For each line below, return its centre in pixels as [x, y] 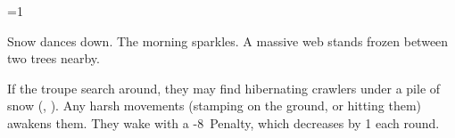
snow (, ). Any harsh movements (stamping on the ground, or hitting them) [214, 106]
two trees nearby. [54, 58]
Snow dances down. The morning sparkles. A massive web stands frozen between [228, 41]
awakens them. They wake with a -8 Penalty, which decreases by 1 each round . [223, 122]
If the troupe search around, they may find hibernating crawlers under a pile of [224, 88]
